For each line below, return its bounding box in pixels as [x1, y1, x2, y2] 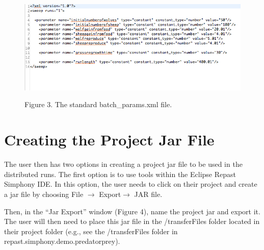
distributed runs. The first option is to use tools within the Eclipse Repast [4, 168, 236, 179]
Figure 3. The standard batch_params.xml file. [24, 99, 172, 110]
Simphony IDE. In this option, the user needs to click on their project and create [4, 179, 257, 189]
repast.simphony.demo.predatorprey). [4, 236, 120, 246]
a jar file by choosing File [4, 188, 84, 199]
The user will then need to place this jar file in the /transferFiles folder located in [4, 216, 260, 227]
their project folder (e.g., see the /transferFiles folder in [4, 226, 178, 236]
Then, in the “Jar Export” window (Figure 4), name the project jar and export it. [4, 206, 260, 216]
